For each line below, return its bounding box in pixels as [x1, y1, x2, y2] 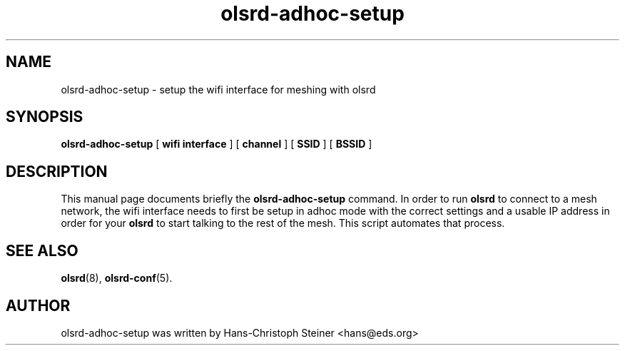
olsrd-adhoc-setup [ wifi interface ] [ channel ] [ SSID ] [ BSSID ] [61, 138, 372, 151]
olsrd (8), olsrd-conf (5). [61, 272, 173, 285]
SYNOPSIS [6, 108, 83, 126]
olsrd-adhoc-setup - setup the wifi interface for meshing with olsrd [61, 83, 376, 96]
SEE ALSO [6, 241, 78, 260]
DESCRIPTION [6, 162, 108, 180]
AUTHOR [6, 296, 71, 315]
